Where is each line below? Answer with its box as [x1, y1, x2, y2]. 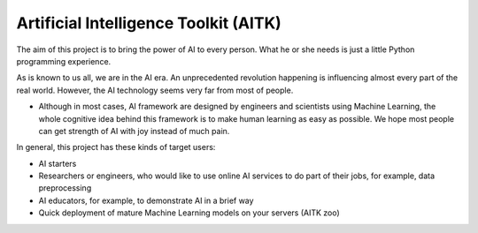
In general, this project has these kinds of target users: [16, 142, 216, 153]
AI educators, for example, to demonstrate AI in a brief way [38, 195, 254, 206]
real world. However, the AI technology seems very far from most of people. [16, 85, 294, 95]
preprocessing [38, 183, 92, 193]
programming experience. [16, 56, 112, 66]
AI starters [38, 158, 77, 169]
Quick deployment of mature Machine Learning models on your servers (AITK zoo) [38, 207, 340, 218]
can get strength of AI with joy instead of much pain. [38, 125, 230, 136]
